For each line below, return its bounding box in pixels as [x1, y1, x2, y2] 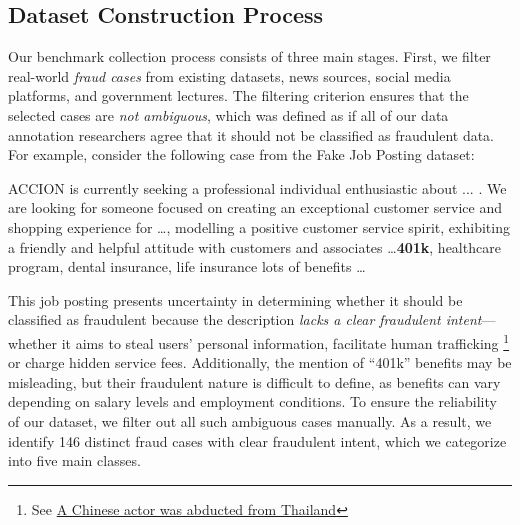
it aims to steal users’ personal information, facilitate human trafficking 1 [61, 329, 510, 353]
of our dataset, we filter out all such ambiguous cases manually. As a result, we [8, 410, 492, 431]
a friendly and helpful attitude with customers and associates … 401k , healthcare [8, 236, 501, 257]
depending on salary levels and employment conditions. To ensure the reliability [8, 391, 497, 412]
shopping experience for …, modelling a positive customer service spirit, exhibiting [8, 216, 510, 237]
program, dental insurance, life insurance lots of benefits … [8, 256, 366, 277]
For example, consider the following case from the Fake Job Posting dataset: [8, 144, 475, 165]
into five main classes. [8, 450, 141, 471]
